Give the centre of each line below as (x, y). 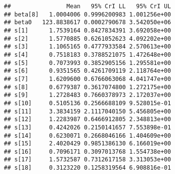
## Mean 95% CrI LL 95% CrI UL (87, 6)
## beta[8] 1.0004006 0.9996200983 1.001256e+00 (87, 14)
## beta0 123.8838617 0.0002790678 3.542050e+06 (87, 23)
